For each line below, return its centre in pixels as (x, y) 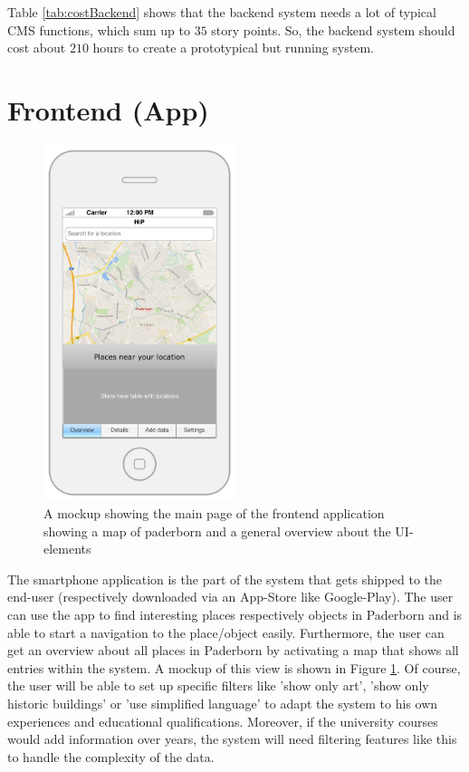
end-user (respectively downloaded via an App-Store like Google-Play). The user (230, 597)
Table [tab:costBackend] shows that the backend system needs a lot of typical (222, 12)
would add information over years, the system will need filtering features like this (232, 739)
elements (67, 549)
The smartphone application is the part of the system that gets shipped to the (225, 579)
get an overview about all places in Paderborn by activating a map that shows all (233, 650)
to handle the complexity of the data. (111, 756)
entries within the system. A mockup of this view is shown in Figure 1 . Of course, (234, 667)
